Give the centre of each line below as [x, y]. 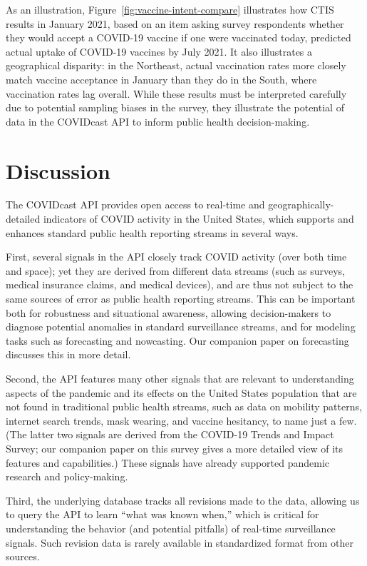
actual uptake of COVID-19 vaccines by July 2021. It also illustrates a [159, 51]
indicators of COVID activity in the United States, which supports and [198, 219]
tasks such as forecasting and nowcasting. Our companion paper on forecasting [177, 340]
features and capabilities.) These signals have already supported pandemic [168, 462]
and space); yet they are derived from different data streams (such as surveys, [175, 270]
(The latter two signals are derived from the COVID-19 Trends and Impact [170, 434]
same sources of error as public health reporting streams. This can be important [181, 299]
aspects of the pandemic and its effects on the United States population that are [181, 392]
